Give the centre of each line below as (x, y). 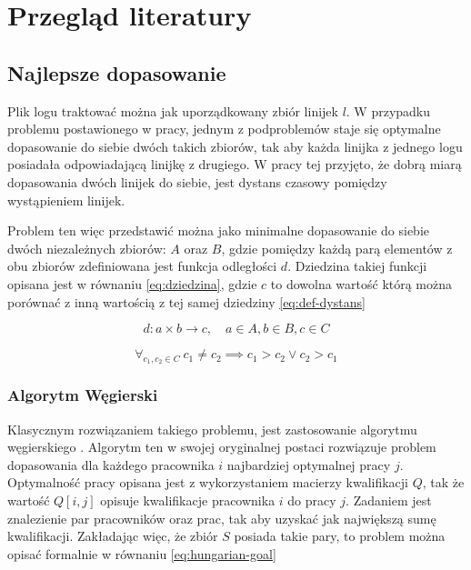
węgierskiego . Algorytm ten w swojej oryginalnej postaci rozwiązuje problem (222, 447)
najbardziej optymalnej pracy (309, 464)
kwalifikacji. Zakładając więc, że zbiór (113, 536)
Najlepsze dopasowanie (117, 72)
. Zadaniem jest (389, 500)
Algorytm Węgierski (83, 395)
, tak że (443, 482)
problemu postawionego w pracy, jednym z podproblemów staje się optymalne (224, 129)
